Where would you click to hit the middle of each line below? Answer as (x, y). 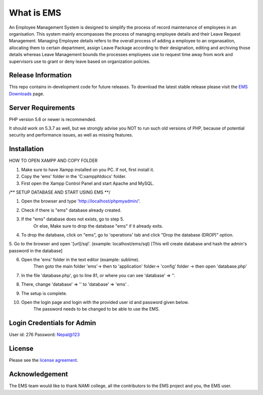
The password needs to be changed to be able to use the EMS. (97, 309)
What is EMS (35, 13)
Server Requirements (42, 108)
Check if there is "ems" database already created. (71, 210)
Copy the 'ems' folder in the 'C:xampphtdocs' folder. (74, 177)
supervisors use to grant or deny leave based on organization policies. (80, 61)
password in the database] (36, 251)
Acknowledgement (38, 374)
